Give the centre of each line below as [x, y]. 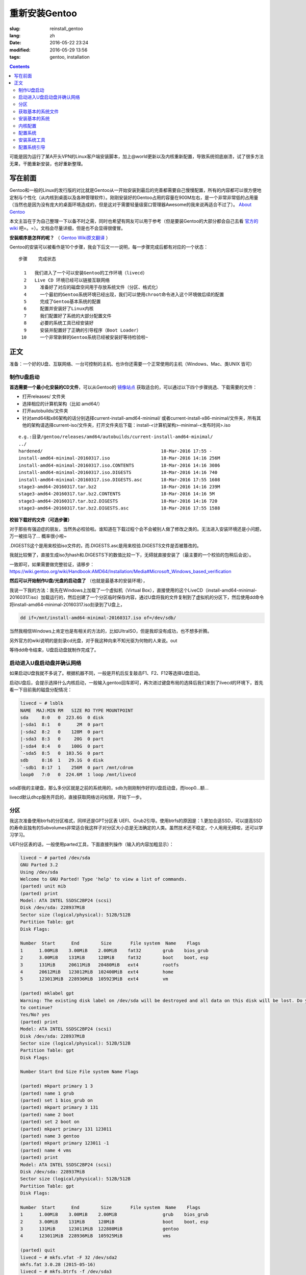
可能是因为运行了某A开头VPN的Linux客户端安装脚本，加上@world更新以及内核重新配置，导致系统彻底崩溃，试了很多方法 [136, 157]
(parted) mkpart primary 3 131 [59, 1107]
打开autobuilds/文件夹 [45, 411]
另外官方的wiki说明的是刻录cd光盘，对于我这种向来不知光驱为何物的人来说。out [93, 641]
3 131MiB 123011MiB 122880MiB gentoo [99, 1229]
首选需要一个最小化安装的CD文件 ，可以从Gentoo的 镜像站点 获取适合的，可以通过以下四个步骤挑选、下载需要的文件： [133, 387]
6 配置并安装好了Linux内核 [59, 309]
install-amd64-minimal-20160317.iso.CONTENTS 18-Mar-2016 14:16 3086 [119, 465]
